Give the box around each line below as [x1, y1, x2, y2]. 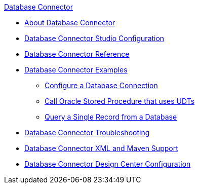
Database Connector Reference [24, 50, 130, 58]
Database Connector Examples [24, 65, 128, 74]
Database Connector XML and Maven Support [24, 144, 178, 153]
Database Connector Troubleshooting [24, 128, 150, 137]
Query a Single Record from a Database [45, 112, 177, 121]
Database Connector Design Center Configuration [24, 160, 191, 168]
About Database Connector [24, 18, 115, 27]
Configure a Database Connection [45, 81, 158, 90]
